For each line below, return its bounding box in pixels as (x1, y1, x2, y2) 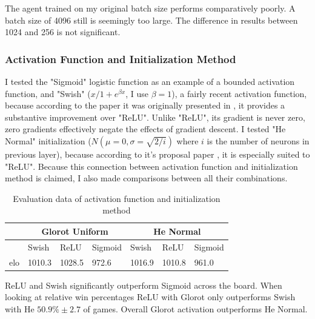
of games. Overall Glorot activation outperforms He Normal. (83, 302, 308, 315)
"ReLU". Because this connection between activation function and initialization (5, 159, 298, 172)
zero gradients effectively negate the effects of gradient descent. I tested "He (5, 123, 286, 135)
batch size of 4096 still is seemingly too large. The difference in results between (5, 13, 298, 26)
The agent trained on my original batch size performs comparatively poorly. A (5, 2, 296, 14)
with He (5, 302, 35, 315)
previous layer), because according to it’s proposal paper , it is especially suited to (5, 147, 310, 160)
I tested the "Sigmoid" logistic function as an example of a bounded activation (5, 75, 295, 87)
